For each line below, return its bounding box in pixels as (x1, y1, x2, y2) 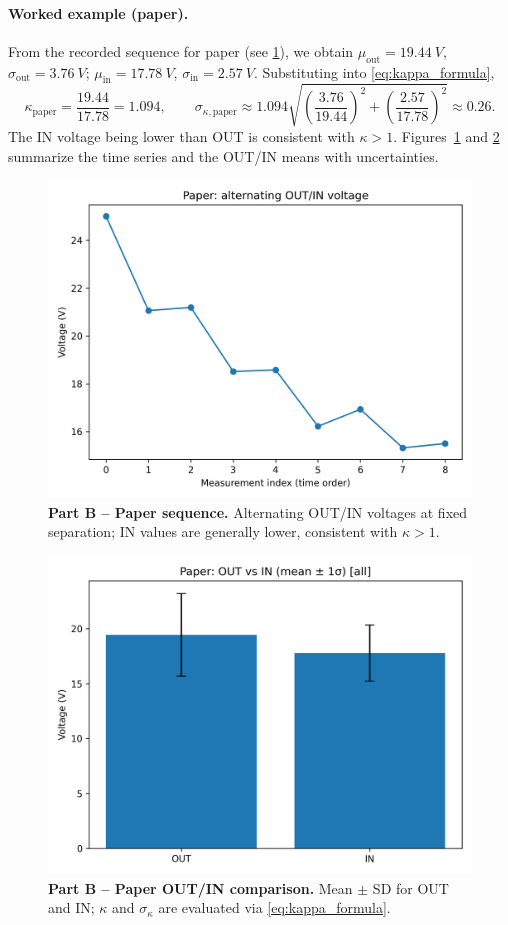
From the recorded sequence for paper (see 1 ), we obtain (8, 40, 354, 61)
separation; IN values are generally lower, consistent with (48, 521, 398, 542)
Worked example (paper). (8, 2, 189, 23)
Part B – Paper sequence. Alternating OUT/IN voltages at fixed (48, 501, 468, 522)
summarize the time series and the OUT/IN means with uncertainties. (8, 145, 439, 166)
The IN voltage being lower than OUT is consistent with (8, 125, 355, 146)
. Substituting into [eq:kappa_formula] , (253, 61, 495, 82)
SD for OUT (372, 877, 449, 898)
